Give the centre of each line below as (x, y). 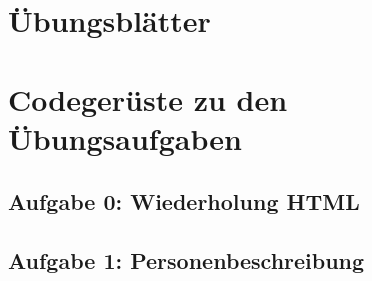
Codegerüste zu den (148, 98)
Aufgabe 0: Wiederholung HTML (184, 201)
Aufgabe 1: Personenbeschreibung (186, 260)
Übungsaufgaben (125, 137)
